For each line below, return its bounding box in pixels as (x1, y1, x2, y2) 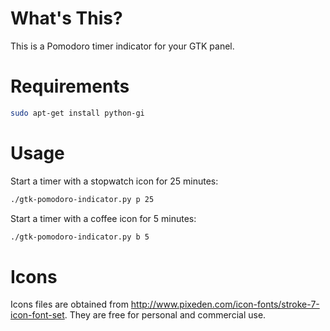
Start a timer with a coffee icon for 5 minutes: (10, 212, 197, 224)
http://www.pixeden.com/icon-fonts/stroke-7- (130, 298, 320, 311)
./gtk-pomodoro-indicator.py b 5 (10, 232, 150, 242)
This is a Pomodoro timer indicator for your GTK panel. (10, 40, 235, 52)
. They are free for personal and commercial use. (64, 309, 267, 321)
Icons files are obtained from (10, 298, 129, 311)
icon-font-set (10, 309, 65, 321)
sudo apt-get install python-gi (10, 108, 145, 118)
